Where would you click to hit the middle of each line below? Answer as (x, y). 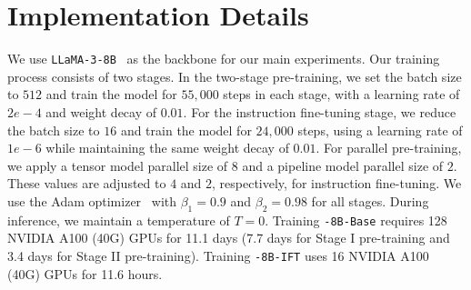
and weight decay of (101, 111)
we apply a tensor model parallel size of (118, 165)
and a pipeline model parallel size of (343, 165)
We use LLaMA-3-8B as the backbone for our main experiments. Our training (224, 59)
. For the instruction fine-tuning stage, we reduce (320, 111)
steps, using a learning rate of (380, 130)
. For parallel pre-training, (389, 148)
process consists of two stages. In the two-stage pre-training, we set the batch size (235, 76)
